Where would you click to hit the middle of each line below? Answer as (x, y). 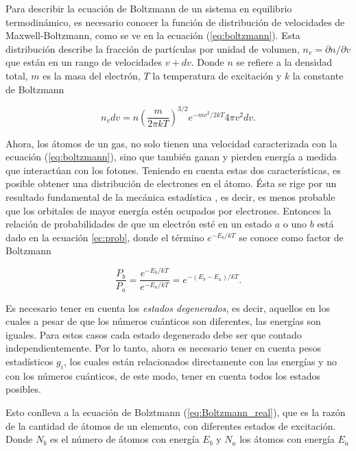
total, (17, 75)
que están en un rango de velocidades (84, 62)
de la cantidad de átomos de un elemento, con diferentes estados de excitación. (171, 425)
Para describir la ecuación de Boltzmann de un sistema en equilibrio (149, 8)
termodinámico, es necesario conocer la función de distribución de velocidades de (175, 22)
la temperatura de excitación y (217, 75)
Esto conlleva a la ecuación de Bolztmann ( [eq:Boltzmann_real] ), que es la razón (176, 412)
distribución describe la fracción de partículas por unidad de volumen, (153, 48)
